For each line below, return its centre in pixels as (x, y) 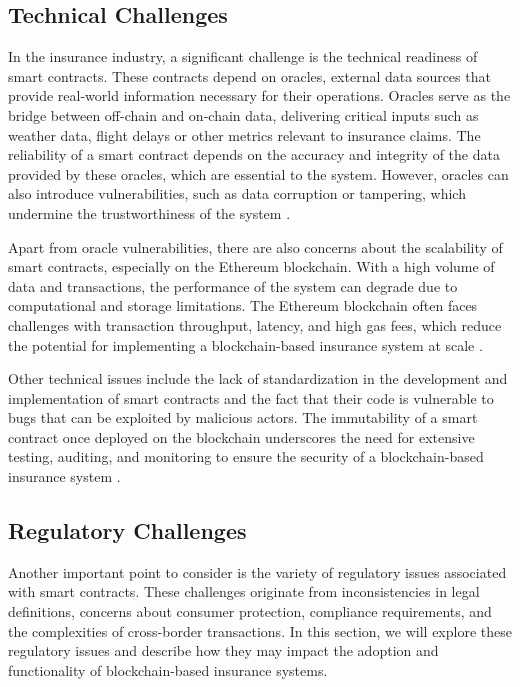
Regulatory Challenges (127, 530)
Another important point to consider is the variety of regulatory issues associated (257, 571)
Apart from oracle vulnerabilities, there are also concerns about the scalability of (255, 246)
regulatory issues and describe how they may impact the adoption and (223, 650)
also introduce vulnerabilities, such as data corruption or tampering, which (237, 193)
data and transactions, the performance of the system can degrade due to (233, 285)
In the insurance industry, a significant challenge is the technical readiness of (243, 56)
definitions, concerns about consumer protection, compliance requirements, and (250, 611)
